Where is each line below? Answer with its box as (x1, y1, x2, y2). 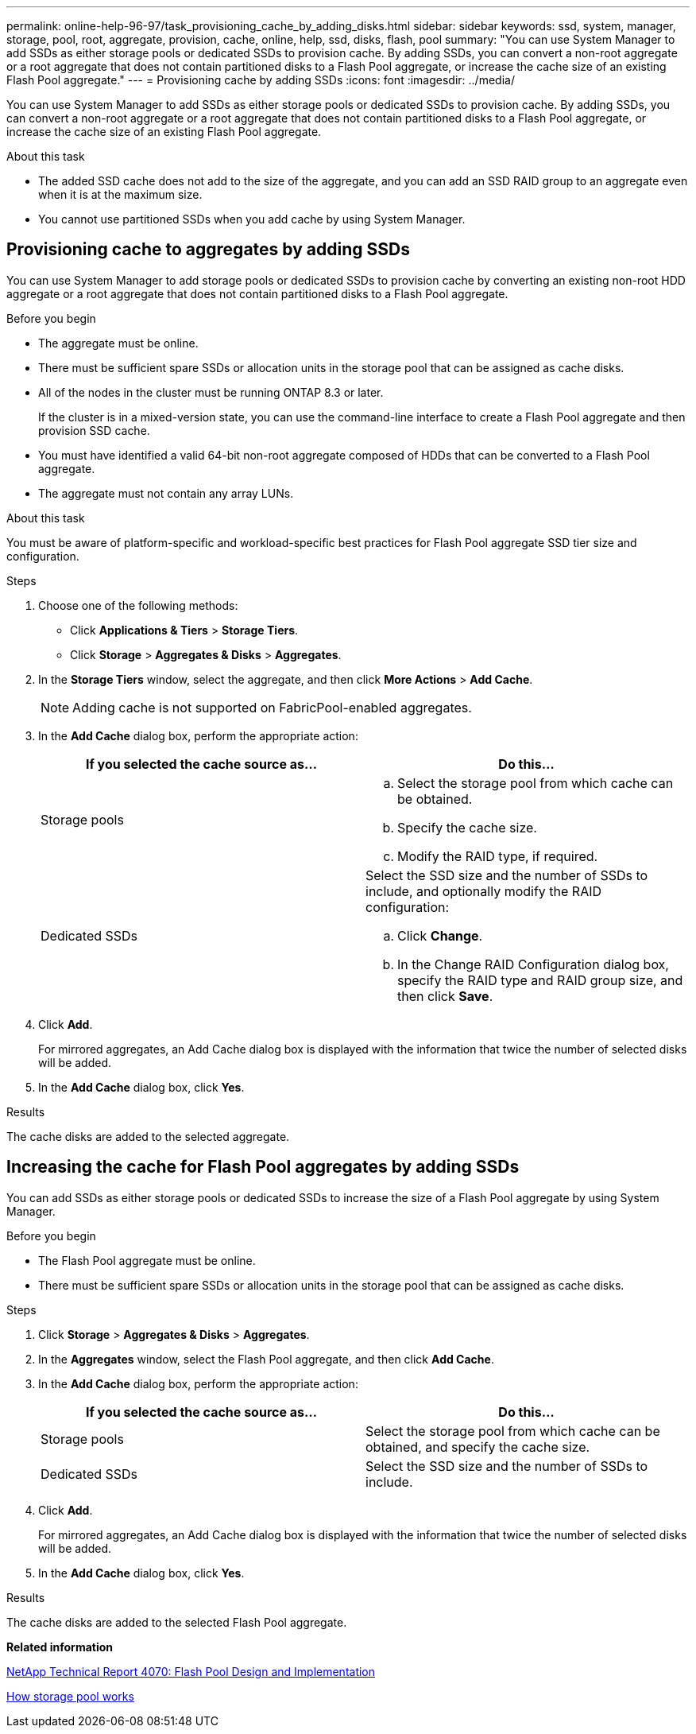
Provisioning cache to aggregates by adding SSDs (6, 239, 410, 260)
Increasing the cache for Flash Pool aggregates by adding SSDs (6, 1157, 520, 1177)
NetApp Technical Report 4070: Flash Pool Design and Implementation (6, 1664, 376, 1678)
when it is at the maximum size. (38, 188, 203, 201)
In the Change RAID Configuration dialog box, (397, 956, 669, 972)
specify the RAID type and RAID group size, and (397, 972, 683, 988)
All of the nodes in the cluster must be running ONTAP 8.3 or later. (38, 385, 384, 399)
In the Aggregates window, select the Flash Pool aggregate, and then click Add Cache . (38, 1352, 494, 1366)
